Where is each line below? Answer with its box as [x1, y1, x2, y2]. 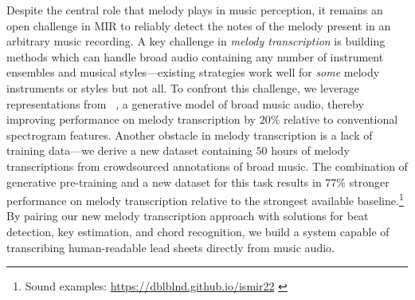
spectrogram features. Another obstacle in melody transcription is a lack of [6, 126, 373, 143]
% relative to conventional [270, 111, 398, 128]
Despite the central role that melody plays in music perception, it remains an [6, 2, 383, 18]
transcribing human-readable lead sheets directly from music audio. [6, 239, 335, 255]
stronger [349, 173, 390, 190]
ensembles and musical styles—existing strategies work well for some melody [6, 64, 380, 81]
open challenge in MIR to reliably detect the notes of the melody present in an [6, 17, 391, 34]
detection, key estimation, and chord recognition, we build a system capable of [6, 223, 390, 239]
